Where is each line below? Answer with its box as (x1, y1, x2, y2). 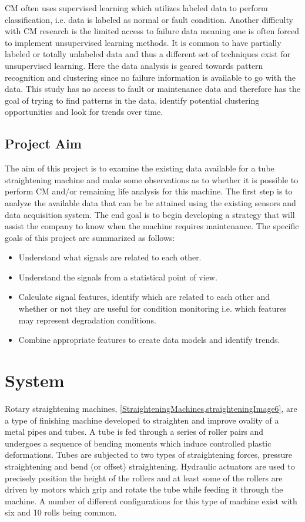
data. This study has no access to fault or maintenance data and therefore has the (5, 82, 301, 95)
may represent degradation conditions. (18, 313, 156, 326)
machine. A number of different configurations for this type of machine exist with (5, 494, 297, 507)
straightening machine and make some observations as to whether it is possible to (5, 173, 299, 186)
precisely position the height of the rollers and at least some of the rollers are (5, 471, 283, 484)
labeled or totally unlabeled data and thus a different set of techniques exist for (5, 48, 291, 60)
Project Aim (5, 134, 82, 153)
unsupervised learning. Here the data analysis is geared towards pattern (5, 59, 263, 71)
